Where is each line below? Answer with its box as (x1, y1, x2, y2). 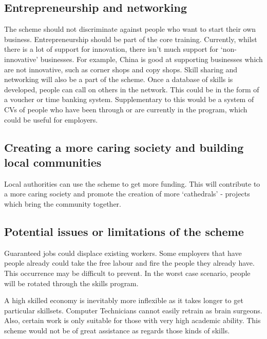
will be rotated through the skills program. (4, 277, 139, 288)
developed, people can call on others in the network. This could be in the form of (4, 84, 259, 94)
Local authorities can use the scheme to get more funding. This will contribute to (4, 178, 260, 189)
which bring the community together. (4, 198, 121, 209)
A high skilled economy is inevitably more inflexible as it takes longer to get (4, 295, 243, 306)
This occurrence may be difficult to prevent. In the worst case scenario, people (4, 267, 251, 278)
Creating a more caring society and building (4, 139, 244, 155)
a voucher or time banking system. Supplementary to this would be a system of (4, 94, 254, 105)
